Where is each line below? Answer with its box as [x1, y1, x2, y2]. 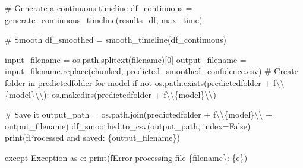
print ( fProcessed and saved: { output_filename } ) [5, 131, 180, 144]
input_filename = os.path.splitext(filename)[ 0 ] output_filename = [5, 53, 247, 65]
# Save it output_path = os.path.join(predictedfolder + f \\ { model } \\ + [5, 108, 272, 121]
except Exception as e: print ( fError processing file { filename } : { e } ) [5, 151, 248, 163]
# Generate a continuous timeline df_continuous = [5, 2, 192, 14]
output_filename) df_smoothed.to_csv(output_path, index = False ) [5, 119, 251, 132]
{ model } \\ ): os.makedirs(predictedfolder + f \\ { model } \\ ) [5, 88, 216, 100]
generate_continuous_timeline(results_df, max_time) [5, 13, 203, 26]
